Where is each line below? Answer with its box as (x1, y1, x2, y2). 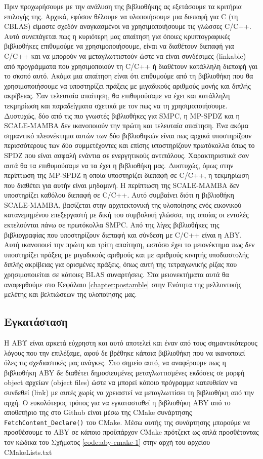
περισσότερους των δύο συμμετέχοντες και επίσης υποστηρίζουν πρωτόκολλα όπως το (4, 140, 255, 150)
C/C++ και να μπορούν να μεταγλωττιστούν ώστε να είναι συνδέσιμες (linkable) (4, 50, 246, 61)
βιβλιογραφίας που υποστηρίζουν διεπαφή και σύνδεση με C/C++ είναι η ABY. (4, 229, 242, 240)
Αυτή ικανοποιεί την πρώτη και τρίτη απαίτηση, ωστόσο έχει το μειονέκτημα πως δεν (4, 239, 255, 250)
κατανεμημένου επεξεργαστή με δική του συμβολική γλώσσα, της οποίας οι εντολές (4, 209, 249, 220)
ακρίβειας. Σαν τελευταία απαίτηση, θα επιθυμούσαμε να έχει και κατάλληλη (4, 90, 230, 101)
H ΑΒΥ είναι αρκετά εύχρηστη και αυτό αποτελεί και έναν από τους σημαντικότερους (4, 337, 257, 348)
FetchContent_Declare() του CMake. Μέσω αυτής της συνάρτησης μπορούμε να (4, 416, 250, 427)
